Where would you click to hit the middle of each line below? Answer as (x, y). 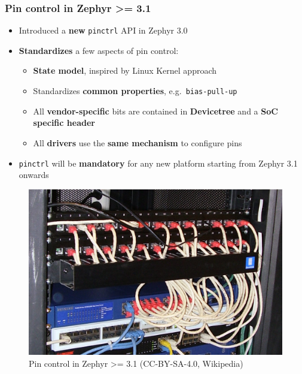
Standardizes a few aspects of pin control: (99, 50)
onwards (34, 175)
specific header (64, 123)
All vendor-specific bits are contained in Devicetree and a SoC (155, 111)
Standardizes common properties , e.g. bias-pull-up (135, 91)
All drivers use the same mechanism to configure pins (138, 142)
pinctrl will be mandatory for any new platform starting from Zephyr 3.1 (158, 163)
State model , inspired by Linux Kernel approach (125, 70)
